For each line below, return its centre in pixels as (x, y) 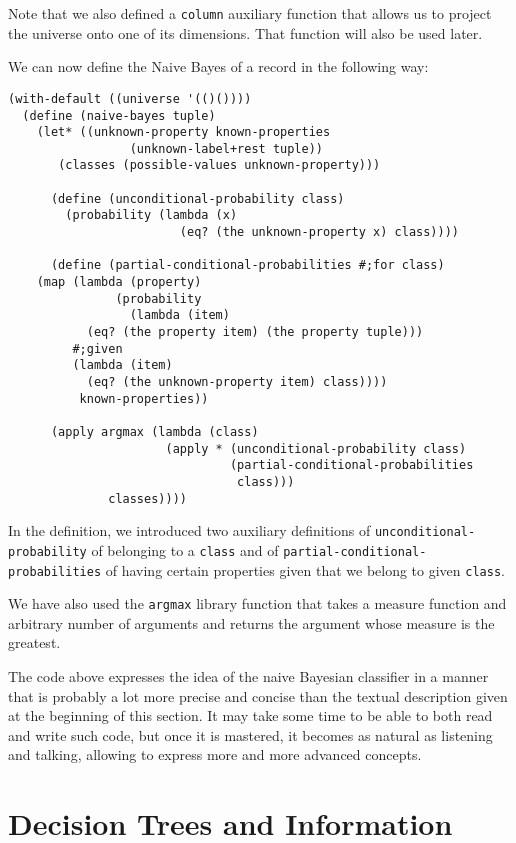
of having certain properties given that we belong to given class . (305, 569)
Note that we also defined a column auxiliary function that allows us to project (250, 13)
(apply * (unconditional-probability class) (316, 448)
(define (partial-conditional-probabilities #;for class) (247, 265)
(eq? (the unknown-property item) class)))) (237, 382)
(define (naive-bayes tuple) (119, 115)
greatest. (34, 642)
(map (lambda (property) (119, 282)
